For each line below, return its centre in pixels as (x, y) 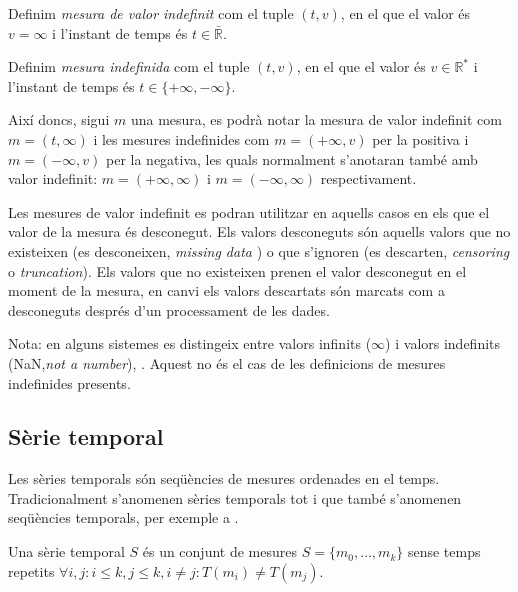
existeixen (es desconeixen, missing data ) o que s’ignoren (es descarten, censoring (259, 250)
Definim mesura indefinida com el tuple (129, 66)
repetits (31, 570)
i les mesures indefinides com (181, 138)
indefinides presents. (69, 382)
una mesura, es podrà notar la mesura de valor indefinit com (316, 119)
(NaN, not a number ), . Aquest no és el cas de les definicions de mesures (227, 362)
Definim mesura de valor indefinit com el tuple (151, 13)
